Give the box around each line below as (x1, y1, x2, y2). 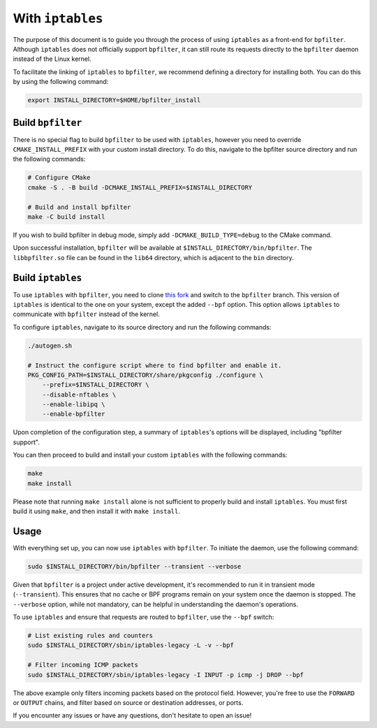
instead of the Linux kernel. (13, 55, 91, 63)
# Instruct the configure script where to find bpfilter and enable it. (27, 361, 282, 369)
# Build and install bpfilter (27, 203, 131, 211)
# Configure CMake (27, 173, 91, 182)
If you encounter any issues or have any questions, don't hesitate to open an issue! (13, 711, 252, 720)
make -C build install (27, 213, 105, 220)
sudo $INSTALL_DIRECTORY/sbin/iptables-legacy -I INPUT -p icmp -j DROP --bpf (27, 671, 304, 678)
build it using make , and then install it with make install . (13, 507, 181, 515)
